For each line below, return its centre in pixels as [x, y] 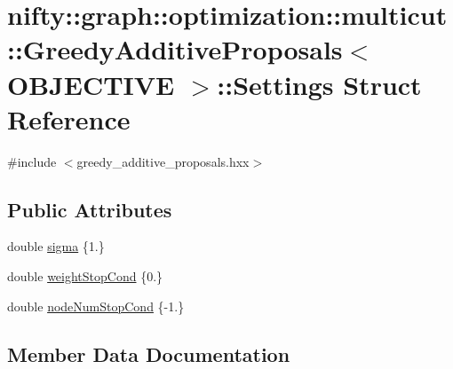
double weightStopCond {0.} [85, 276]
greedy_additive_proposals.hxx [163, 161]
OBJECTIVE [91, 84]
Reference [69, 118]
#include [32, 161]
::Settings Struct [319, 84]
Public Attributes [90, 209]
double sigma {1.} [56, 246]
